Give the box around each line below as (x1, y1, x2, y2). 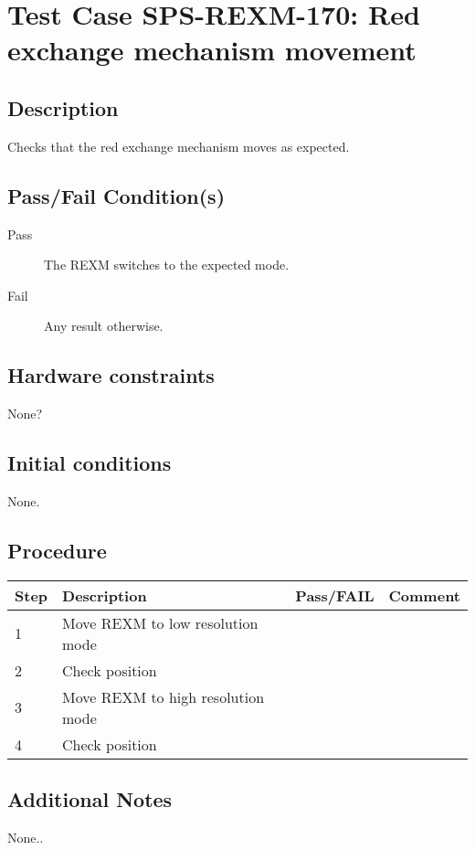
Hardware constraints (7, 361, 215, 389)
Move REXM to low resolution (62, 611, 259, 633)
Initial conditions (7, 449, 172, 477)
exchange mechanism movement (7, 31, 417, 69)
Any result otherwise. (44, 316, 164, 335)
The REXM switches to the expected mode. (44, 255, 290, 274)
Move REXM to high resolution (62, 685, 265, 707)
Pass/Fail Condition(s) (7, 181, 226, 209)
